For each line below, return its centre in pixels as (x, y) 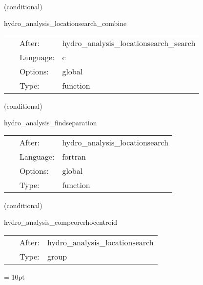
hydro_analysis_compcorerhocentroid (61, 222)
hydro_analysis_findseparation (51, 122)
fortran (74, 157)
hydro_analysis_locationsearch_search (129, 43)
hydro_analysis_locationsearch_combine (65, 23)
